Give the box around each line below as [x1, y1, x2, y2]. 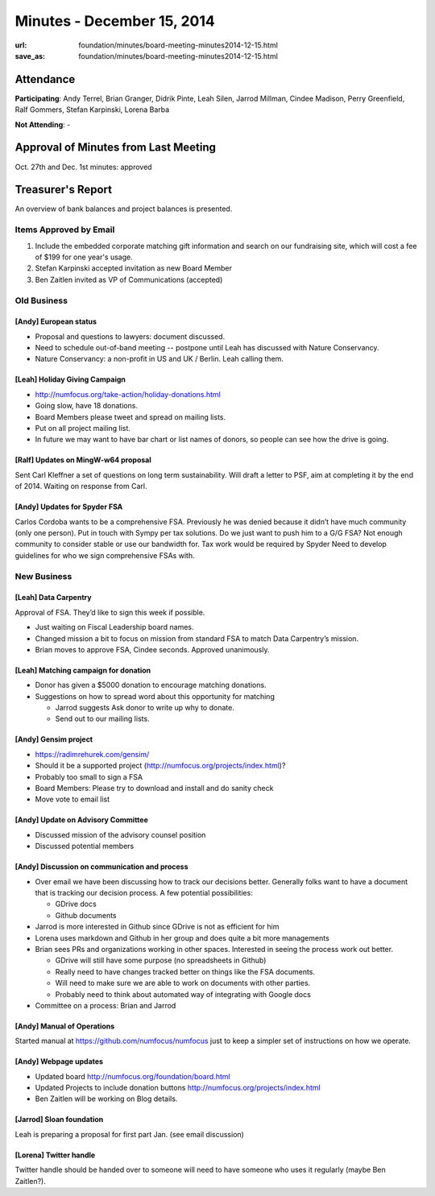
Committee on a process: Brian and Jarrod [35, 1000, 176, 1010]
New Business [14, 570, 72, 581]
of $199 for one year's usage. [35, 252, 133, 262]
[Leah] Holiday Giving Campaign [14, 375, 126, 384]
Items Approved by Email [14, 224, 115, 235]
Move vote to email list [35, 794, 110, 805]
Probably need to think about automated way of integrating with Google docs [55, 989, 312, 999]
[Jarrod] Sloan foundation [14, 1115, 104, 1124]
